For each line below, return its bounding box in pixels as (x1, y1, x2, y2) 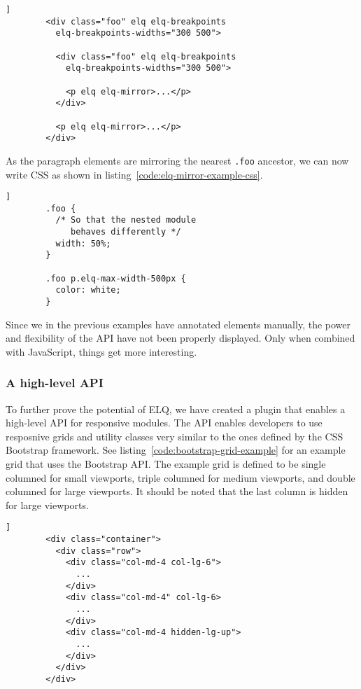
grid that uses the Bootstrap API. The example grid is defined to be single (6, 457, 326, 471)
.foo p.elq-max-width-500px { (45, 273, 186, 284)
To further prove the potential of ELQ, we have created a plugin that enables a (6, 401, 346, 416)
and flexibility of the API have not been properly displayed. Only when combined (6, 330, 355, 345)
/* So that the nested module (55, 215, 197, 225)
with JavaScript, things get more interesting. (6, 344, 197, 359)
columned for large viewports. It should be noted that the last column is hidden (6, 484, 348, 499)
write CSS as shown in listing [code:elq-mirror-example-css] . (6, 167, 263, 181)
